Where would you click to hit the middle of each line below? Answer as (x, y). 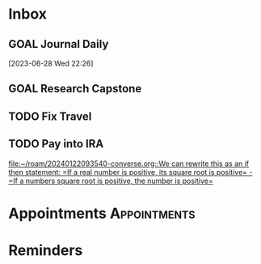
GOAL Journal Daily (59, 44)
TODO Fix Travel (50, 116)
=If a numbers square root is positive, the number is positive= (111, 181)
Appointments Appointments (102, 213)
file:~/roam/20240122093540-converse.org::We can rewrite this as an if (129, 164)
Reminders (46, 250)
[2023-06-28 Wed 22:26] (51, 63)
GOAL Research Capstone (75, 89)
